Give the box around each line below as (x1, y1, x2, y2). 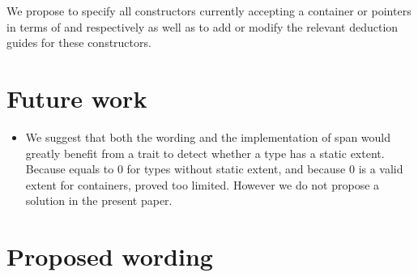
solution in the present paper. (25, 192, 173, 209)
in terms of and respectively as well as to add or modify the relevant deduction (6, 18, 399, 35)
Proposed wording (6, 240, 213, 273)
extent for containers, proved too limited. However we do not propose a (25, 176, 380, 193)
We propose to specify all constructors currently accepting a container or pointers (6, 2, 412, 19)
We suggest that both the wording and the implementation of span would (25, 128, 391, 145)
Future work (6, 81, 147, 114)
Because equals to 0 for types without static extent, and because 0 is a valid (25, 160, 403, 177)
